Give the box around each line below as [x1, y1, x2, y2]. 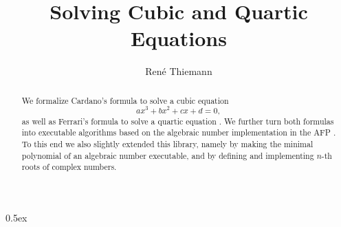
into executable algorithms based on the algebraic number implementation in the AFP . [21, 127, 336, 138]
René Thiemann [145, 64, 212, 78]
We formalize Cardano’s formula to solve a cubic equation [21, 94, 229, 106]
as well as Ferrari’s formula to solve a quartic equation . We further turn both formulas [21, 115, 334, 127]
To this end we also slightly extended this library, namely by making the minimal [21, 138, 313, 149]
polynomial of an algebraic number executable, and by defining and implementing [21, 149, 314, 161]
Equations [131, 24, 227, 52]
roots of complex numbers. [21, 161, 117, 173]
